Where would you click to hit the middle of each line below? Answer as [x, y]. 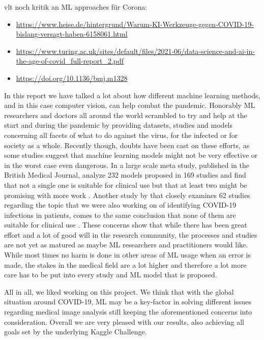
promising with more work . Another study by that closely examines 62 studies [127, 195]
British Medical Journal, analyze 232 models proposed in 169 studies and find [125, 175]
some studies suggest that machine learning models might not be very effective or [131, 155]
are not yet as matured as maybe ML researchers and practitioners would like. [126, 245]
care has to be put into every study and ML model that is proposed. [111, 275]
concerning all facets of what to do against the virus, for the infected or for [121, 135]
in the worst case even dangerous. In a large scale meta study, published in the [127, 165]
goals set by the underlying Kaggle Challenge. [76, 332]
